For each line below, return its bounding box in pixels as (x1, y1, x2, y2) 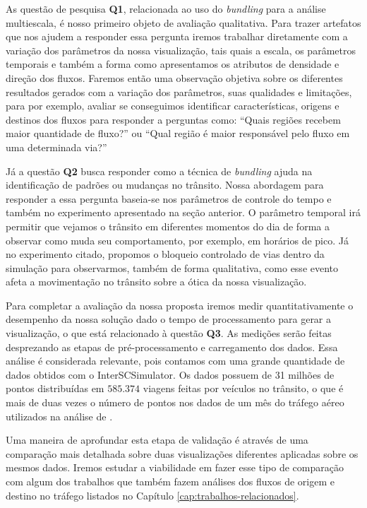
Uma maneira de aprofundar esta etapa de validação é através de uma (6, 432, 308, 447)
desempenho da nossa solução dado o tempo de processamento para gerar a (6, 312, 332, 326)
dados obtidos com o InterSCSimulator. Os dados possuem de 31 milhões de (6, 367, 335, 382)
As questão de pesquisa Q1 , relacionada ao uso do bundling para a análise (6, 1, 326, 16)
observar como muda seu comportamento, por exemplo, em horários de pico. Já (6, 232, 349, 247)
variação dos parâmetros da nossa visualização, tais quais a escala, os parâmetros (6, 42, 356, 57)
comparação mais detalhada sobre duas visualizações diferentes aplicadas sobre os (6, 446, 359, 461)
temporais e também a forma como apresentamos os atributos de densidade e (6, 57, 339, 71)
